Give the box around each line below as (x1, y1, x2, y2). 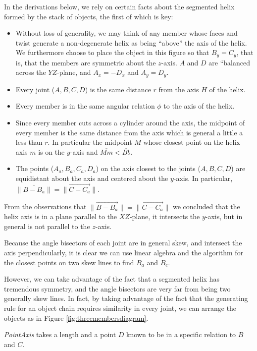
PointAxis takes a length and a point (4, 329, 116, 340)
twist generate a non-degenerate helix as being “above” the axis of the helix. (15, 37, 247, 48)
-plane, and (57, 67, 91, 77)
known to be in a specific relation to (126, 329, 236, 340)
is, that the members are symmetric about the (15, 57, 156, 67)
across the (15, 67, 46, 77)
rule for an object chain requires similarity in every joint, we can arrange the (4, 303, 237, 313)
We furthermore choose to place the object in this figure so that (15, 47, 209, 58)
